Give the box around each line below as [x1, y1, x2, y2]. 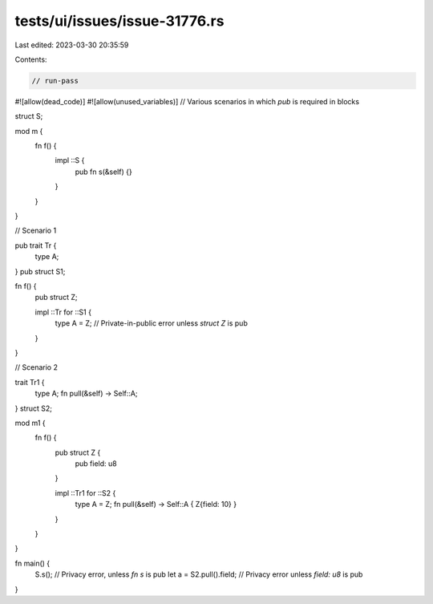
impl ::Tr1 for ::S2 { [55, 488, 116, 497]
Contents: [14, 55, 47, 64]
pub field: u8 [75, 459, 117, 468]
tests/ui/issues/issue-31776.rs [14, 12, 225, 30]
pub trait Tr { [14, 241, 57, 250]
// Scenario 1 [14, 225, 57, 236]
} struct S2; [14, 403, 52, 413]
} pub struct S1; [14, 266, 66, 276]
